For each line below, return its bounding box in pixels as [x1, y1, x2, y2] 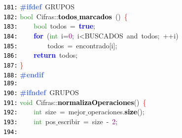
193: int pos [3, 116, 56, 126]
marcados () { [79, 11, 128, 21]
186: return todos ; [3, 50, 78, 60]
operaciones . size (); [88, 106, 145, 117]
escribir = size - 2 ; [58, 116, 118, 126]
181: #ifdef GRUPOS [3, 1, 74, 11]
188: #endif [3, 69, 44, 79]
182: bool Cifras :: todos [3, 11, 77, 21]
